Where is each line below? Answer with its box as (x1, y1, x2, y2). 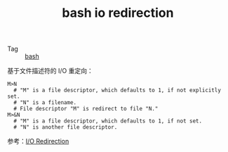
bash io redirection (62, 5, 174, 21)
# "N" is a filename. (13, 99, 77, 106)
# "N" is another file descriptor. (13, 124, 118, 131)
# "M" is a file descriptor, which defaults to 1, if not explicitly (13, 87, 221, 94)
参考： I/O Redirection (7, 137, 69, 146)
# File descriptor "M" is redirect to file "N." (13, 106, 159, 113)
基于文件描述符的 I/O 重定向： (7, 67, 93, 75)
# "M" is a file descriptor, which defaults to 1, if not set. (13, 118, 202, 125)
